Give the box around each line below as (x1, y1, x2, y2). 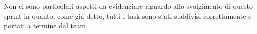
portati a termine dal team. (4, 20, 88, 31)
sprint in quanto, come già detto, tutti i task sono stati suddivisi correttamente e (4, 10, 252, 21)
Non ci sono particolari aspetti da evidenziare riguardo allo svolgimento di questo (4, 1, 253, 11)
